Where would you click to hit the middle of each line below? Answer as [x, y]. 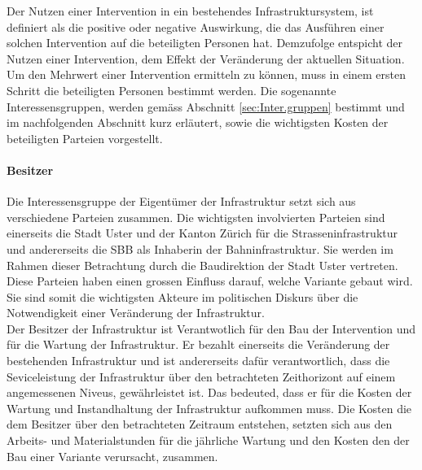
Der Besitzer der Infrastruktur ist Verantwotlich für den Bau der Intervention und [211, 328]
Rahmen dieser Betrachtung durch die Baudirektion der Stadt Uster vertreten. [202, 265]
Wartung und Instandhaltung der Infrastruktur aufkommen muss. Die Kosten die [209, 408]
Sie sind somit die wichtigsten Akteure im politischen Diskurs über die [182, 296]
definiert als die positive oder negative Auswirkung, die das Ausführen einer [196, 26]
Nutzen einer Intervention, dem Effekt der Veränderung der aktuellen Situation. [206, 58]
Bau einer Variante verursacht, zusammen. [112, 456]
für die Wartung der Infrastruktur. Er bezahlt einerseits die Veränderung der [198, 344]
